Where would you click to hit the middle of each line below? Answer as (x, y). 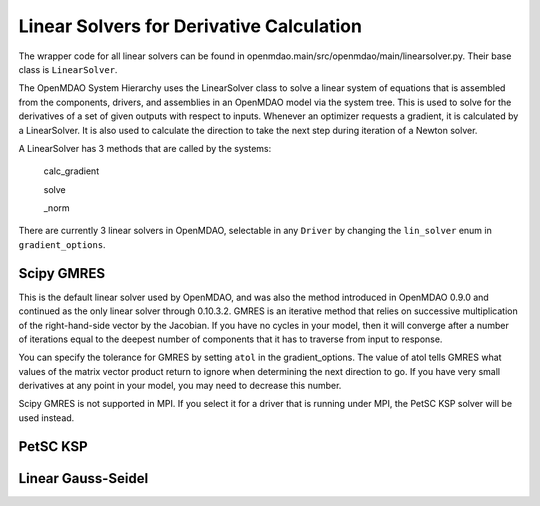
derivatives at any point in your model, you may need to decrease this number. (180, 386)
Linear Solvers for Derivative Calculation (190, 26)
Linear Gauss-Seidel (83, 478)
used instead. (46, 417)
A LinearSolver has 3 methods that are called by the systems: (145, 148)
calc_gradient (71, 171)
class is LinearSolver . (68, 69)
